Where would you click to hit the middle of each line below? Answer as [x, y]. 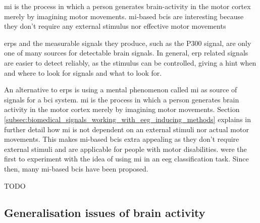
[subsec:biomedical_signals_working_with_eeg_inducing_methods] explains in [127, 119]
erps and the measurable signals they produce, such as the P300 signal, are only [128, 43]
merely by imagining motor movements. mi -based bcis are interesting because [124, 16]
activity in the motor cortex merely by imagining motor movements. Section [122, 109]
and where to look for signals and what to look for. [83, 72]
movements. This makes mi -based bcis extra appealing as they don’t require [122, 139]
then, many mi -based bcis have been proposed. [76, 168]
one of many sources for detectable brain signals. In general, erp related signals [126, 53]
